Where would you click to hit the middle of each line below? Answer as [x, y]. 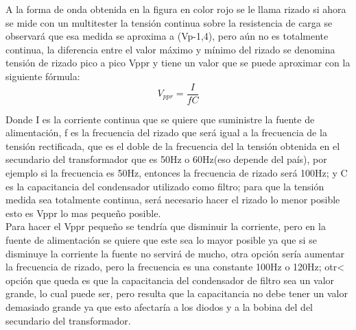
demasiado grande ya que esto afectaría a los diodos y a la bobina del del [159, 306]
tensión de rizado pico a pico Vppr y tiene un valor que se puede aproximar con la [178, 63]
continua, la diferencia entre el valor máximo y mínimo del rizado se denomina [170, 49]
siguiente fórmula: [43, 76]
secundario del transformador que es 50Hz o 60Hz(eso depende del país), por [166, 159]
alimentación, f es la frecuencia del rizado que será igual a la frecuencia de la [166, 132]
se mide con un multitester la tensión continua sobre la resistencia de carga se [169, 22]
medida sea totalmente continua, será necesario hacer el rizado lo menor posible [173, 200]
